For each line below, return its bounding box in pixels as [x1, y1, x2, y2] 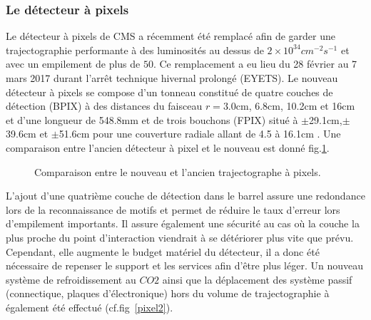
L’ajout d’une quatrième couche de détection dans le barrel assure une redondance [6, 188, 365, 203]
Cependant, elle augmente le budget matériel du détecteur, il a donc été [6, 244, 320, 259]
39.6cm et [6, 126, 49, 141]
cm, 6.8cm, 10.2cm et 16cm [235, 98, 355, 113]
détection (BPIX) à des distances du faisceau [6, 98, 203, 113]
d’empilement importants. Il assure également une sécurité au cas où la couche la [6, 216, 360, 231]
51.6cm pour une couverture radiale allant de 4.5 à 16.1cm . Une [59, 126, 341, 141]
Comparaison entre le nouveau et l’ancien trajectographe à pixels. [34, 164, 321, 179]
